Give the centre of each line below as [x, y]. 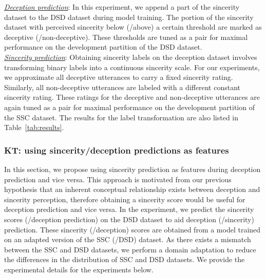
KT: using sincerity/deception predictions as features [117, 150]
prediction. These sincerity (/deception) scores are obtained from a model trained [132, 229]
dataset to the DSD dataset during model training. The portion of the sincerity [129, 17]
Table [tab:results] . [34, 127]
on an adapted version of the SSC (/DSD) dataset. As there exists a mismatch [128, 239]
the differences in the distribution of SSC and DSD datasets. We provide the [125, 259]
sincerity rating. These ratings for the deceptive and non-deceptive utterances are [132, 97]
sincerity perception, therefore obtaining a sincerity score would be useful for [125, 199]
